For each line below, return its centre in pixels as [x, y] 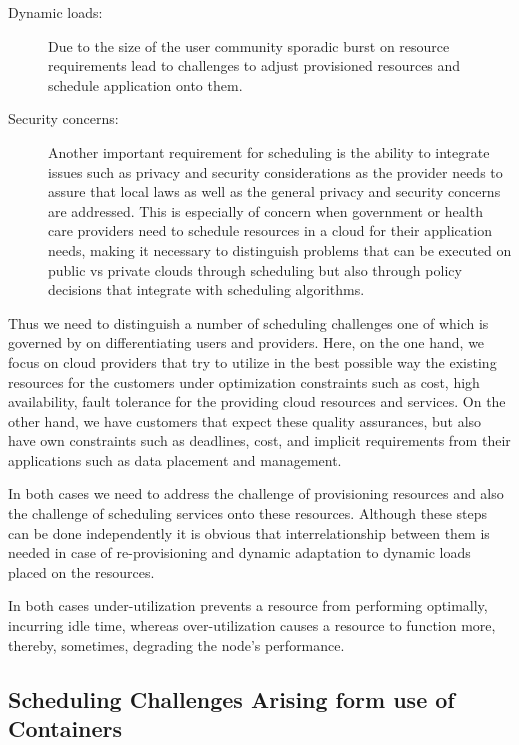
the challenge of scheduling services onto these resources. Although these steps [248, 513]
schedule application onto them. [145, 84]
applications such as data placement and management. [175, 459]
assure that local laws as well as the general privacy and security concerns [274, 191]
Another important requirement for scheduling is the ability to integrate [269, 151]
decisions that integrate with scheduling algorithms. [206, 289]
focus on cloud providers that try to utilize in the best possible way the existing [252, 361]
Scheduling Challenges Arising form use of [231, 698]
